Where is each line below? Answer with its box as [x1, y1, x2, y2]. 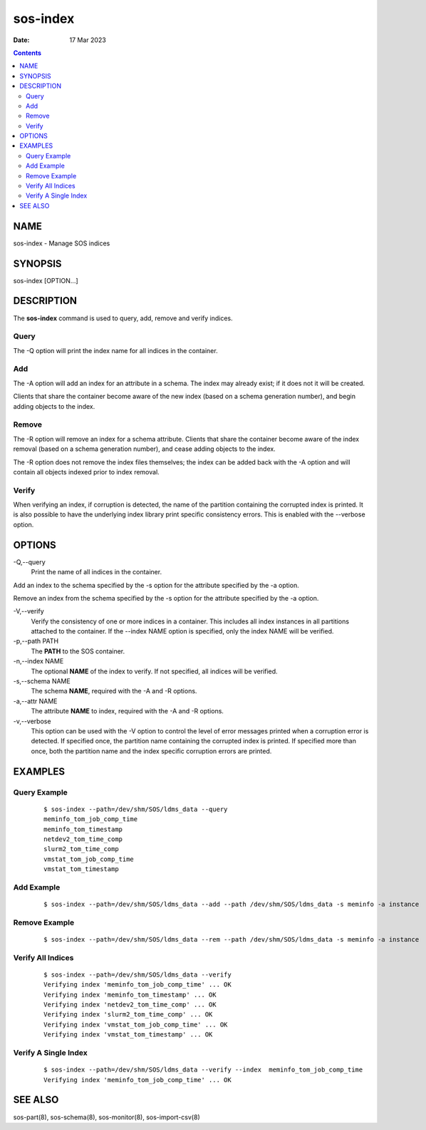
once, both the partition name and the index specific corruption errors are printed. [31, 746, 272, 755]
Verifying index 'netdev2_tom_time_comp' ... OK [43, 1001, 217, 1009]
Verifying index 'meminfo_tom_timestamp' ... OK [43, 990, 217, 999]
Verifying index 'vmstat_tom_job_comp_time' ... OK [43, 1020, 228, 1029]
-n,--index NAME [13, 657, 64, 666]
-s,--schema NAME [13, 677, 71, 686]
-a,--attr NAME [13, 696, 58, 706]
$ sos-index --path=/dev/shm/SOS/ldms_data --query [43, 805, 228, 813]
